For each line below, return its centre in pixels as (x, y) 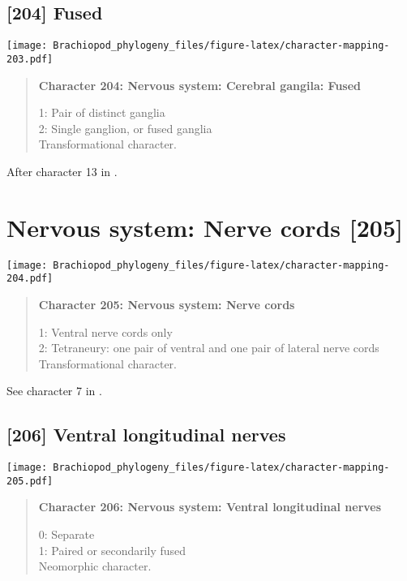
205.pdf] (30, 481)
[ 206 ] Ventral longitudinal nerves (146, 435)
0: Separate (66, 534)
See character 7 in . (54, 391)
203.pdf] (30, 59)
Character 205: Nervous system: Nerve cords (167, 304)
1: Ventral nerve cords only (105, 331)
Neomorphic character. (95, 566)
